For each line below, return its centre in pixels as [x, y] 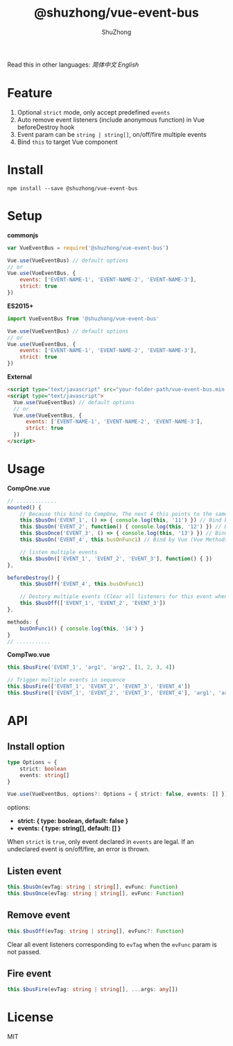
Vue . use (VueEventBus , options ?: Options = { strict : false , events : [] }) [118, 794]
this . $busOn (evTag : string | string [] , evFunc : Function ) [93, 887]
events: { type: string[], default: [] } [69, 829]
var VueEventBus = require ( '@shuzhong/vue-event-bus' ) [88, 248]
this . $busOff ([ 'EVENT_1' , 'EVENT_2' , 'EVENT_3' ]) [93, 603]
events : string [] [45, 775]
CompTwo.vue [29, 655]
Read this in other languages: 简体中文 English [73, 65]
